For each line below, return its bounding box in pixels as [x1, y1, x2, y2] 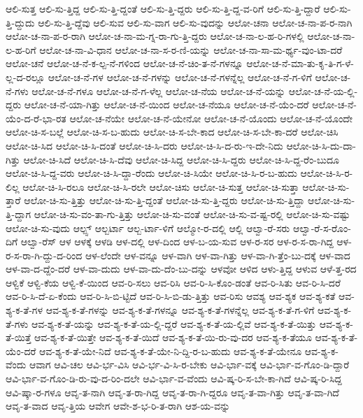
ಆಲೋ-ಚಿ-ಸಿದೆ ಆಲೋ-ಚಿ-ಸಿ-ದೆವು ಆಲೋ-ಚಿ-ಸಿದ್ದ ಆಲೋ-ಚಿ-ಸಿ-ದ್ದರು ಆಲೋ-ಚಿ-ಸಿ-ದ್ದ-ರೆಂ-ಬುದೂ [23, 152, 339, 166]
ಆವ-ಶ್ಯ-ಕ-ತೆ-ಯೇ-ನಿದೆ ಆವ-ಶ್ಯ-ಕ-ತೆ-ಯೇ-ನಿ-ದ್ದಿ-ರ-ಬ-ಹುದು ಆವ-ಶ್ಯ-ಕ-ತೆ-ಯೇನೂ [39, 343, 302, 358]
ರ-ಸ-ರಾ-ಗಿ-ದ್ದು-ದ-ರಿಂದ [6, 247, 83, 262]
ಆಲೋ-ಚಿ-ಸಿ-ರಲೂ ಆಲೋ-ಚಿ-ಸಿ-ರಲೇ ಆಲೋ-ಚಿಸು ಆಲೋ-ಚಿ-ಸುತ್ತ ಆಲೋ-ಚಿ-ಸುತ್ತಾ [22, 179, 299, 194]
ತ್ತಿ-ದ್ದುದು [6, 15, 35, 29]
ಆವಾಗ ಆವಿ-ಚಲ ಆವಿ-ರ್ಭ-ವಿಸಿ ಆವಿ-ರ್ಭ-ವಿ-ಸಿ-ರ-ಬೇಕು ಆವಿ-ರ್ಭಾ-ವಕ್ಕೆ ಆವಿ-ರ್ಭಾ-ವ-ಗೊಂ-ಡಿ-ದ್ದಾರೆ [29, 357, 350, 372]
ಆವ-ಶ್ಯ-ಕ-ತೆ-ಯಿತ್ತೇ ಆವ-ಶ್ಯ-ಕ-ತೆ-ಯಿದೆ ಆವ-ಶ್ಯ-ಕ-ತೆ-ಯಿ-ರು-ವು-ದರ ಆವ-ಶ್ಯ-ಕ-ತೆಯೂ [34, 330, 312, 345]
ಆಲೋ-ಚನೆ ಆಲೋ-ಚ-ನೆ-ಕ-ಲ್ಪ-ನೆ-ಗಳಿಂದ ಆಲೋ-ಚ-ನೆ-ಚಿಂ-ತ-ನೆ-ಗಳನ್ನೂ [6, 56, 243, 71]
